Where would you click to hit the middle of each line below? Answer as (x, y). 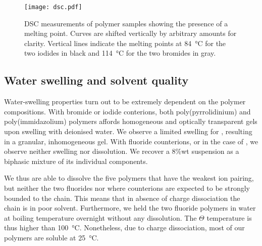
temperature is (229, 217)
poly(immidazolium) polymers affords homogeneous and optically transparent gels (131, 121)
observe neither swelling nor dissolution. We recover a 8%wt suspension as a (122, 151)
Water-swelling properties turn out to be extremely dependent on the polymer (125, 101)
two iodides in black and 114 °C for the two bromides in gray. (120, 53)
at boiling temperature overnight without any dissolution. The (100, 217)
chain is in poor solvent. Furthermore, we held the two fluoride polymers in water (130, 208)
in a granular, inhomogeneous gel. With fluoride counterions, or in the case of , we (131, 141)
